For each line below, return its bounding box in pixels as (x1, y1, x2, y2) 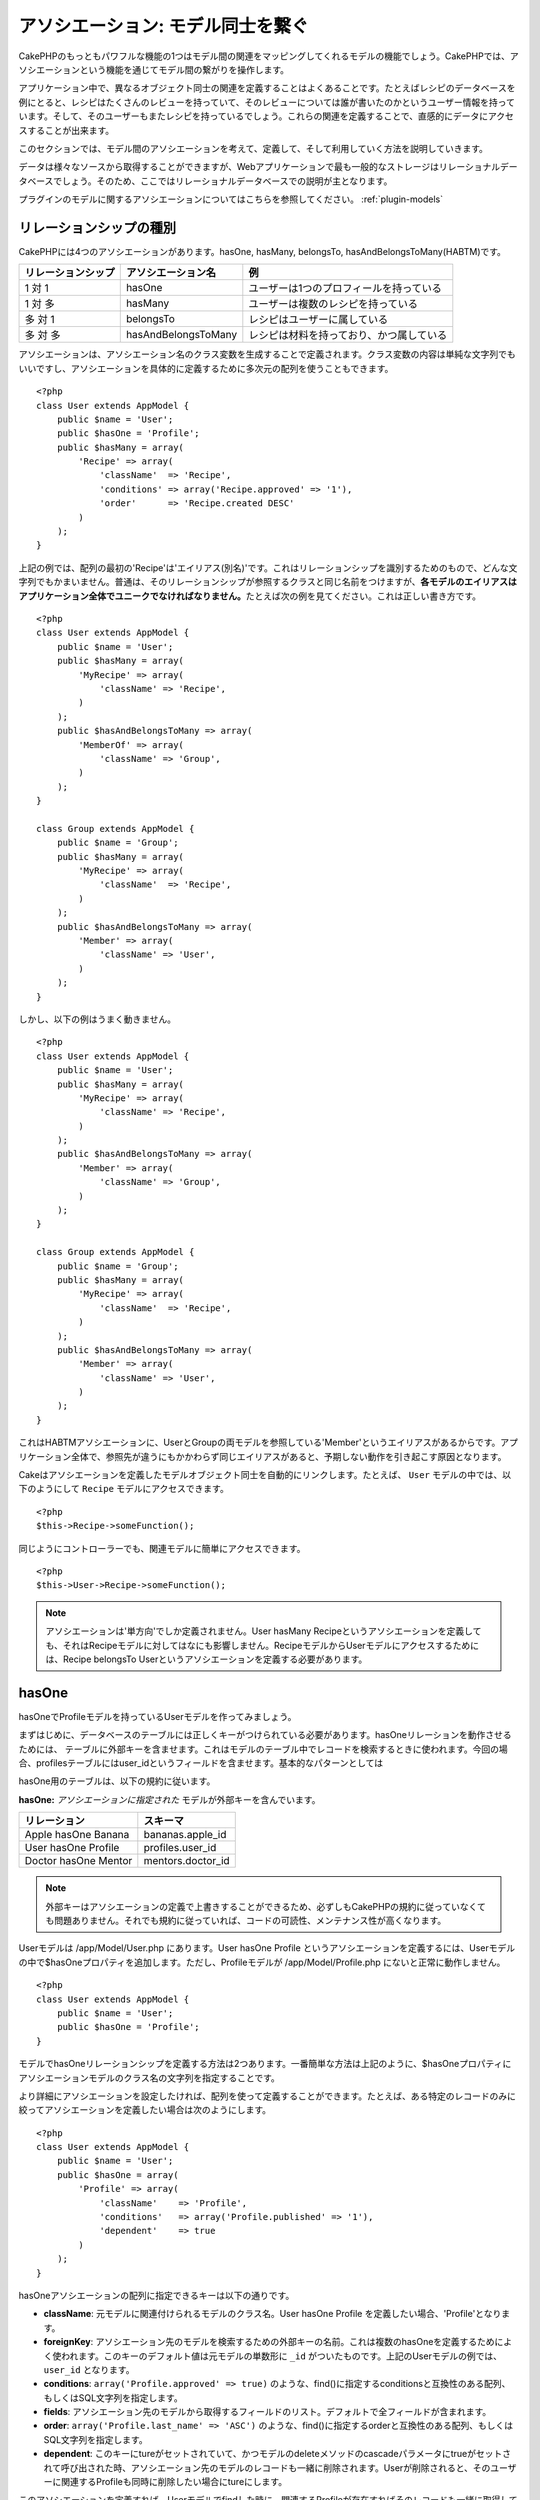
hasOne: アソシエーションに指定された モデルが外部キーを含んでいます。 (18, 1793, 321, 1805)
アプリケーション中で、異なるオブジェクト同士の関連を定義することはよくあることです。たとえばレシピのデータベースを (18, 82, 516, 94)
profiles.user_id (143, 1841, 217, 1855)
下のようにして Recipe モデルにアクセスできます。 (18, 1483, 229, 1495)
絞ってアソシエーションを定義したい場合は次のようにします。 (18, 2104, 272, 2116)
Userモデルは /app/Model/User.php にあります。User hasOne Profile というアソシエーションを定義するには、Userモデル (18, 1942, 516, 1954)
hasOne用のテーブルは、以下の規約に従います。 (18, 1775, 216, 1787)
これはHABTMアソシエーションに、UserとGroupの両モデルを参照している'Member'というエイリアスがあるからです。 (18, 1436, 501, 1449)
